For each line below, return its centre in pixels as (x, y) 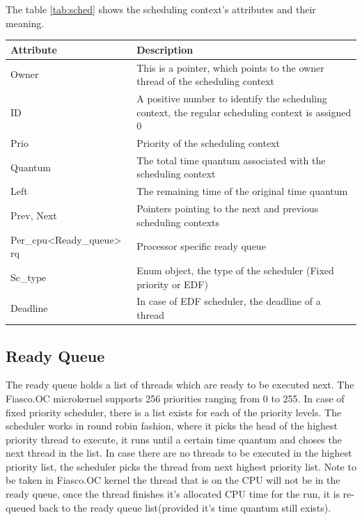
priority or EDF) (172, 284)
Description (165, 49)
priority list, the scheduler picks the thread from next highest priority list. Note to (181, 466)
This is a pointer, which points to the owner (230, 67)
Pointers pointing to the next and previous (228, 208)
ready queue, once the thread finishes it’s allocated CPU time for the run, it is (173, 494)
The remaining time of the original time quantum (242, 191)
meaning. (25, 23)
